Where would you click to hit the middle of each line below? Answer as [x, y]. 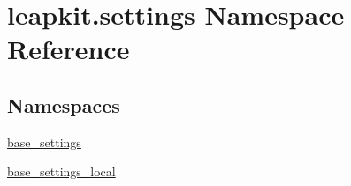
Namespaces [64, 104]
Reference [69, 49]
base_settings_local [61, 171]
